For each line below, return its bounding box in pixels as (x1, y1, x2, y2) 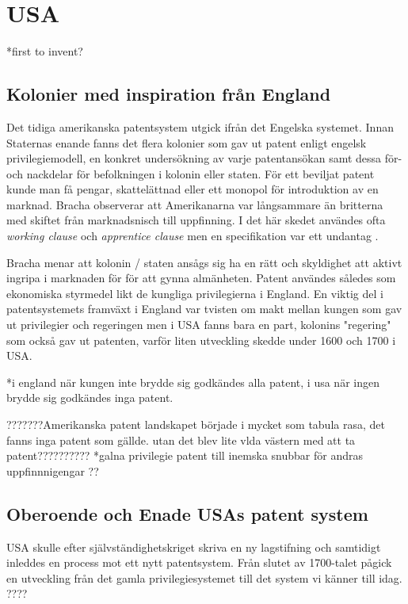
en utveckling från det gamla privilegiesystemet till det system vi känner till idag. (6, 569, 402, 586)
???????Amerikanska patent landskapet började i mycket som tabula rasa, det (6, 416, 385, 433)
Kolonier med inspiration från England (6, 82, 331, 106)
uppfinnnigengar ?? (6, 462, 99, 479)
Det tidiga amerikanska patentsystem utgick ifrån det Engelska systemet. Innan (6, 118, 394, 135)
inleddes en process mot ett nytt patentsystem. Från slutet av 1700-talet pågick (6, 554, 392, 571)
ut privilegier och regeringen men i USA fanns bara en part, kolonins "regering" (6, 316, 391, 333)
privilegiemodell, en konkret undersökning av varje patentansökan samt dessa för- (6, 150, 402, 166)
